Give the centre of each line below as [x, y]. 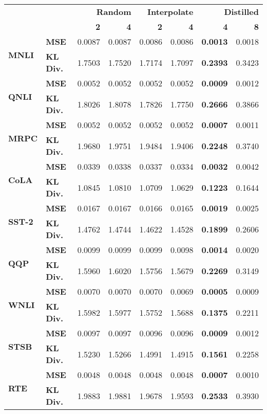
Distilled [241, 12]
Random [114, 12]
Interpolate [170, 12]
